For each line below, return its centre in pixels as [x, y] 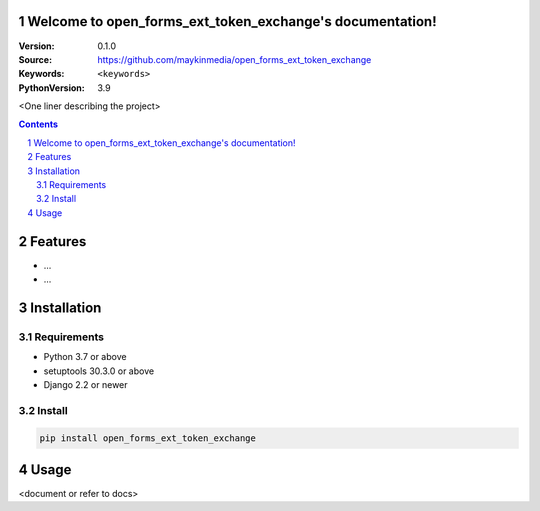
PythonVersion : [51, 87]
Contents [38, 124]
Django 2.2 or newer [86, 385]
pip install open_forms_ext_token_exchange [148, 438]
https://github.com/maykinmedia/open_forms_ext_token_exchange [234, 59]
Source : [35, 59]
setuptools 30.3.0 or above [99, 371]
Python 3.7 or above [85, 357]
